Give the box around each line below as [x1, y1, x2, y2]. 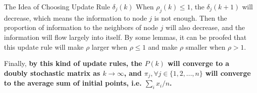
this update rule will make [4, 41, 84, 52]
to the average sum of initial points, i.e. [4, 78, 142, 88]
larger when [92, 41, 127, 52]
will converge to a [167, 58, 229, 68]
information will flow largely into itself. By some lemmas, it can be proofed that [4, 31, 247, 42]
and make [148, 41, 178, 52]
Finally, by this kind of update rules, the [4, 58, 142, 68]
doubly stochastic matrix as [4, 67, 101, 78]
